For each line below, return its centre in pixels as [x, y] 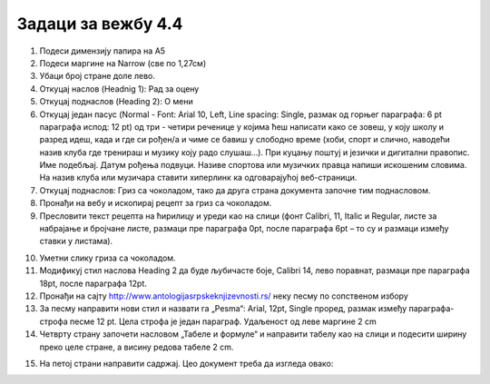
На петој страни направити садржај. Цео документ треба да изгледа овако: [186, 363]
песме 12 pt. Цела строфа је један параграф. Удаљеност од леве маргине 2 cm [223, 321]
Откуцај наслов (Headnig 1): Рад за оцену [119, 89]
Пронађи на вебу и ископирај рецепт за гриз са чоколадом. [156, 203]
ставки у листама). [76, 241]
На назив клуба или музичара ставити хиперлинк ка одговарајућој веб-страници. [198, 178]
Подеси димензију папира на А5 [103, 51]
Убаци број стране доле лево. [98, 76]
